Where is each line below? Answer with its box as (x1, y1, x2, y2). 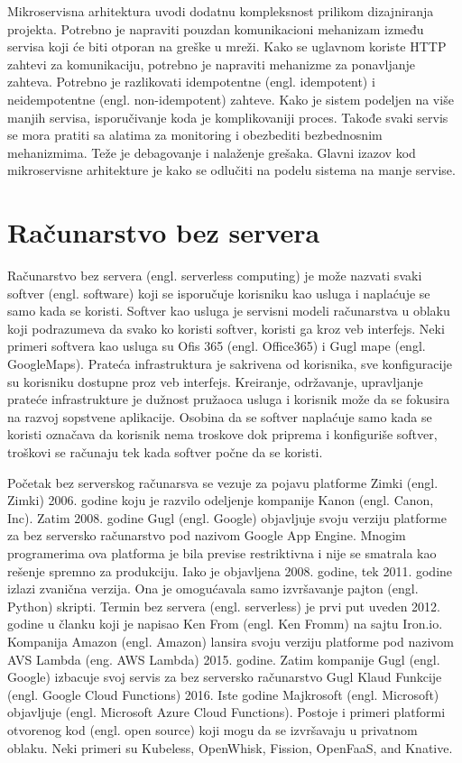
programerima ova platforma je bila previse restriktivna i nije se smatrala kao (7, 543, 437, 562)
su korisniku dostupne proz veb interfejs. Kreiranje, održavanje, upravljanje (7, 372, 423, 391)
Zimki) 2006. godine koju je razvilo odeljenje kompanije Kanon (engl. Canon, (7, 491, 434, 510)
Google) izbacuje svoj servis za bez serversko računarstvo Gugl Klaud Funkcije (7, 667, 442, 686)
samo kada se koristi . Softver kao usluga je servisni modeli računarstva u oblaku (7, 301, 450, 320)
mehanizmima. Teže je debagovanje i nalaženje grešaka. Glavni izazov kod (7, 142, 416, 161)
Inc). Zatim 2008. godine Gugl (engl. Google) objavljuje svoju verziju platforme (7, 508, 447, 527)
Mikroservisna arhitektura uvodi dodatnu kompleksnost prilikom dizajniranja (7, 2, 434, 20)
